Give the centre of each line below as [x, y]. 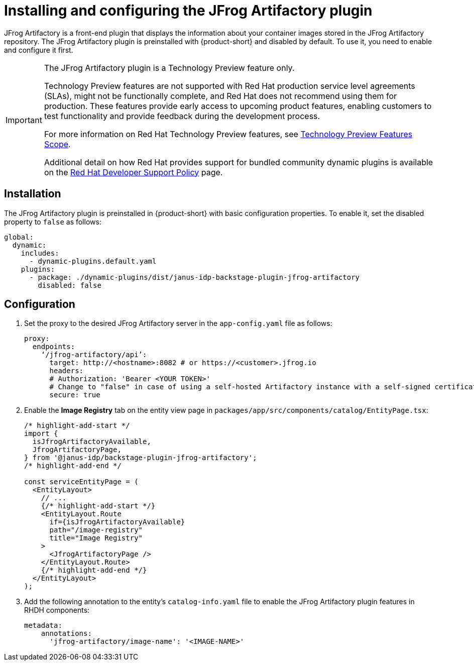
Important [24, 120]
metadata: [43, 626]
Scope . [57, 144]
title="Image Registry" [96, 538]
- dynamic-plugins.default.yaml [93, 261]
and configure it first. [39, 50]
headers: [67, 371]
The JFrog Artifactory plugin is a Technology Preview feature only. [169, 68]
